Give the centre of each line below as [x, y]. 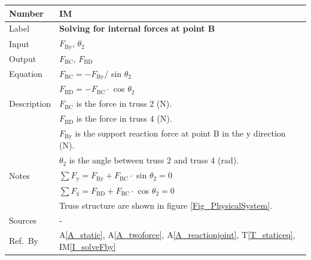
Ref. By [24, 241]
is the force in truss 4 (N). [124, 118]
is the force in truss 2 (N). [124, 103]
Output [23, 58]
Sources [23, 220]
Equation [26, 74]
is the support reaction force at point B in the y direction [180, 133]
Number [26, 13]
